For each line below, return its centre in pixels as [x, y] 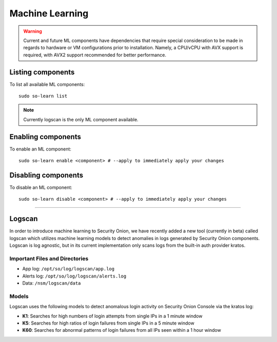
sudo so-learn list [43, 96]
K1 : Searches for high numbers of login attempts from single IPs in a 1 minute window [112, 316]
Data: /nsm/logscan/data [52, 283]
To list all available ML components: [47, 84]
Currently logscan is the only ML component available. [81, 119]
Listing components [42, 72]
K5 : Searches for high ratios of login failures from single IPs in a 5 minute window [108, 323]
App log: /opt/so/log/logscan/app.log [68, 269]
